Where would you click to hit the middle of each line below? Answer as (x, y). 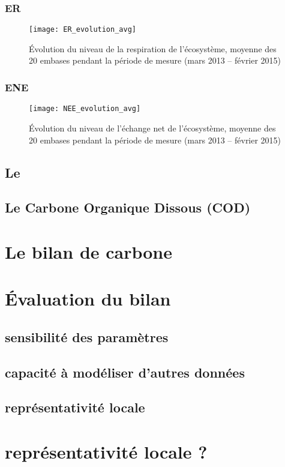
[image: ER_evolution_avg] (82, 30)
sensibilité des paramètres (87, 336)
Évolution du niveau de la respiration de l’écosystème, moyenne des (153, 48)
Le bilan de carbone (89, 251)
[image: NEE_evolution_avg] (85, 109)
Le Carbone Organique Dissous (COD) (128, 207)
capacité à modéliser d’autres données (125, 372)
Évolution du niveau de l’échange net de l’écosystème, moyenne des (152, 128)
